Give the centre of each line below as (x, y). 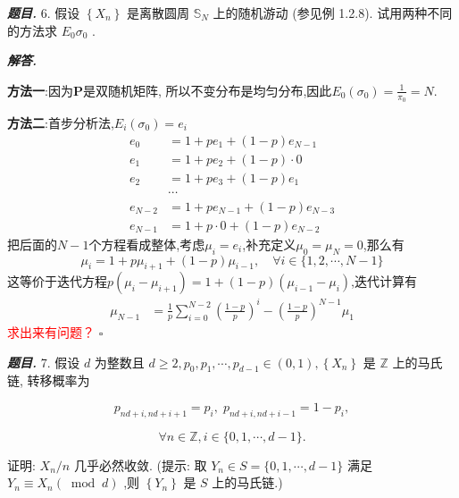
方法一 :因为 (40, 90)
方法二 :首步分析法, (61, 123)
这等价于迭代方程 (57, 281)
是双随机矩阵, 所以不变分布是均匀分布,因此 (207, 90)
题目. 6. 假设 (44, 13)
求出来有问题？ (51, 331)
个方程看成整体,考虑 (147, 244)
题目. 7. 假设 (44, 362)
